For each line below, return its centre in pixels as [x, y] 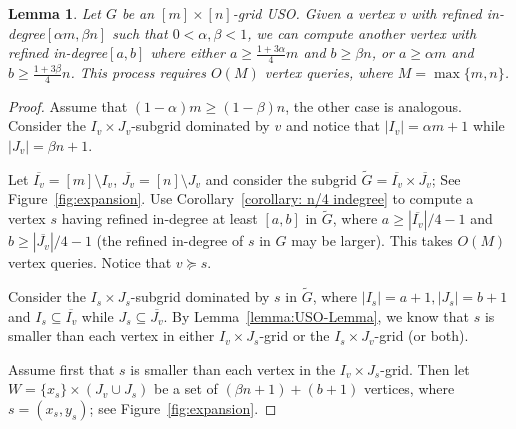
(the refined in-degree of [170, 240]
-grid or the [294, 335]
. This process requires [138, 72]
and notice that [333, 125]
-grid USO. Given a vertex [313, 13]
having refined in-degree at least [159, 218]
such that [140, 32]
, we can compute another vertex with [362, 32]
